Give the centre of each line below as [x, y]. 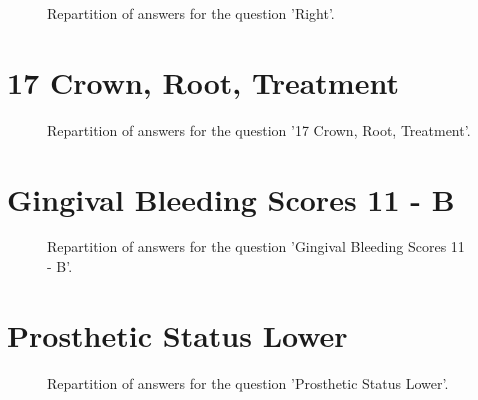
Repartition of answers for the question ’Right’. [191, 13]
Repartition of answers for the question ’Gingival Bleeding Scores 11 [256, 246]
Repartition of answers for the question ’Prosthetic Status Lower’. [248, 382]
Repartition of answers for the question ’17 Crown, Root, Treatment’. [259, 129]
